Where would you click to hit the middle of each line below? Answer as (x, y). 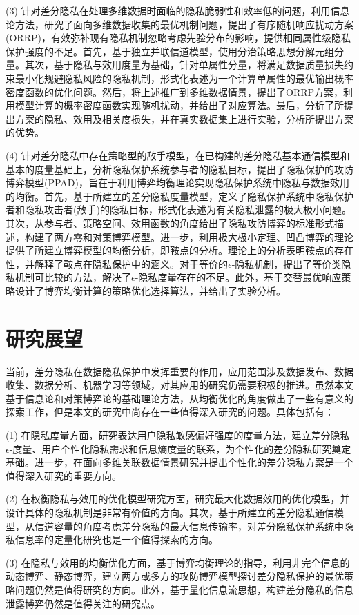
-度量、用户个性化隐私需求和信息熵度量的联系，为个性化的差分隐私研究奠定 (180, 448)
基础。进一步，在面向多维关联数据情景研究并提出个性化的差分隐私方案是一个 (179, 462)
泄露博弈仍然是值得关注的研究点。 (83, 603)
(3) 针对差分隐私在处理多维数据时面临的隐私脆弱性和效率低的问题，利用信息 (178, 10)
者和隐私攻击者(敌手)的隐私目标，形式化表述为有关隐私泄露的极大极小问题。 (178, 209)
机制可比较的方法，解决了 (73, 277)
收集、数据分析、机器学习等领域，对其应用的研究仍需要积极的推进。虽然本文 (179, 385)
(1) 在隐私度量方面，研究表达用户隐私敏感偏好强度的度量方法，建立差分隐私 (178, 435)
